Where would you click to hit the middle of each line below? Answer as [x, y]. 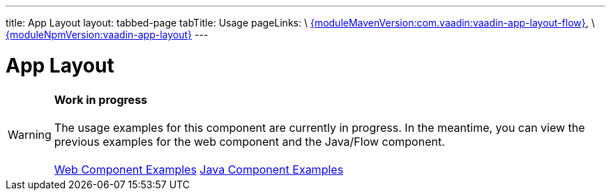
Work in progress [101, 99]
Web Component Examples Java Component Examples [199, 169]
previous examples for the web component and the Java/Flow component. [249, 141]
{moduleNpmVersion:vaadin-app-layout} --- [107, 35]
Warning [30, 134]
